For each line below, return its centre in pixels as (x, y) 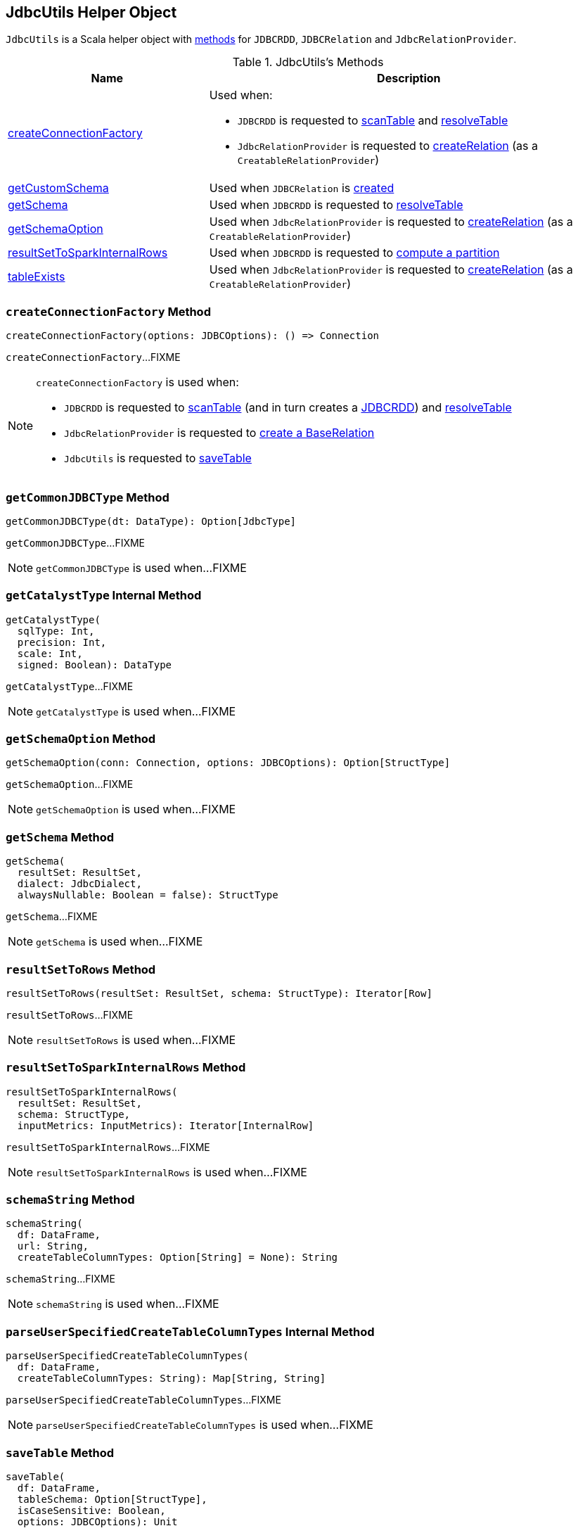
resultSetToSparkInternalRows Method (126, 1068)
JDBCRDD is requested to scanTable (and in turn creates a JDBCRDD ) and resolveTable (288, 408)
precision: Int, (62, 642)
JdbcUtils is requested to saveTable (158, 458)
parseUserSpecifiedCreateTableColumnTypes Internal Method (190, 1331)
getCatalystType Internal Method (104, 596)
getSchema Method (60, 837)
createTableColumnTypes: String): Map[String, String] (172, 1379)
